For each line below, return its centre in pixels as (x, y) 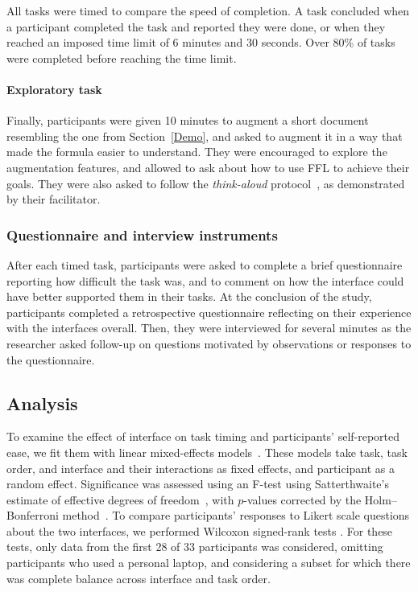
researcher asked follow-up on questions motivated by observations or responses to (209, 343)
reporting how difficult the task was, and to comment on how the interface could (205, 280)
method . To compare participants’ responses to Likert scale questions (236, 515)
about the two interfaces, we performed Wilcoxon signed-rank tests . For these (200, 530)
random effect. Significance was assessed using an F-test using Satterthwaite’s (198, 484)
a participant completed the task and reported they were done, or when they (196, 26)
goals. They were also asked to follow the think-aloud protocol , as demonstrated (206, 183)
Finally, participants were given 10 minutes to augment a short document (188, 120)
